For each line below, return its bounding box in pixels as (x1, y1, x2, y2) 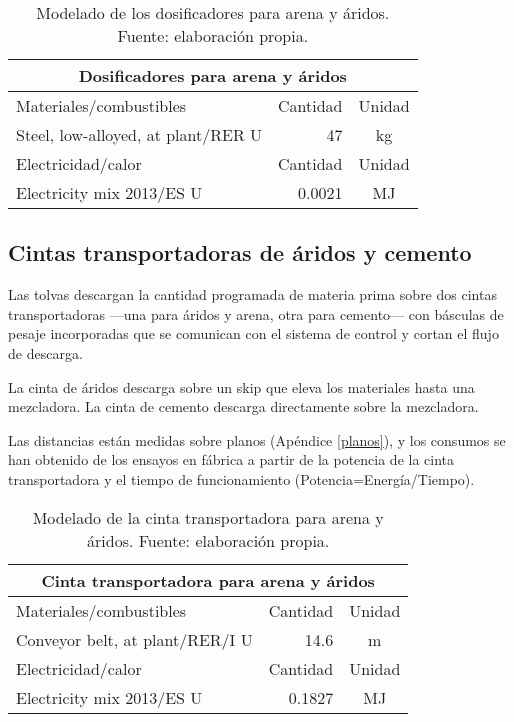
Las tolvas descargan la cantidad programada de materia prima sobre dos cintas (8, 284, 497, 305)
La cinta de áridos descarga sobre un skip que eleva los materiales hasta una (8, 376, 475, 397)
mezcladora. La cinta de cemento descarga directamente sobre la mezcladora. (8, 396, 479, 417)
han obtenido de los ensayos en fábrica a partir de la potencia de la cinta (8, 449, 455, 470)
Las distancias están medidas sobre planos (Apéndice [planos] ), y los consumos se (8, 429, 506, 450)
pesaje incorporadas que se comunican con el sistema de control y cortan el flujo (8, 323, 499, 344)
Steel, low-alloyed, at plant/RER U (16, 123, 263, 146)
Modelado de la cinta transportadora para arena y (32, 505, 384, 529)
